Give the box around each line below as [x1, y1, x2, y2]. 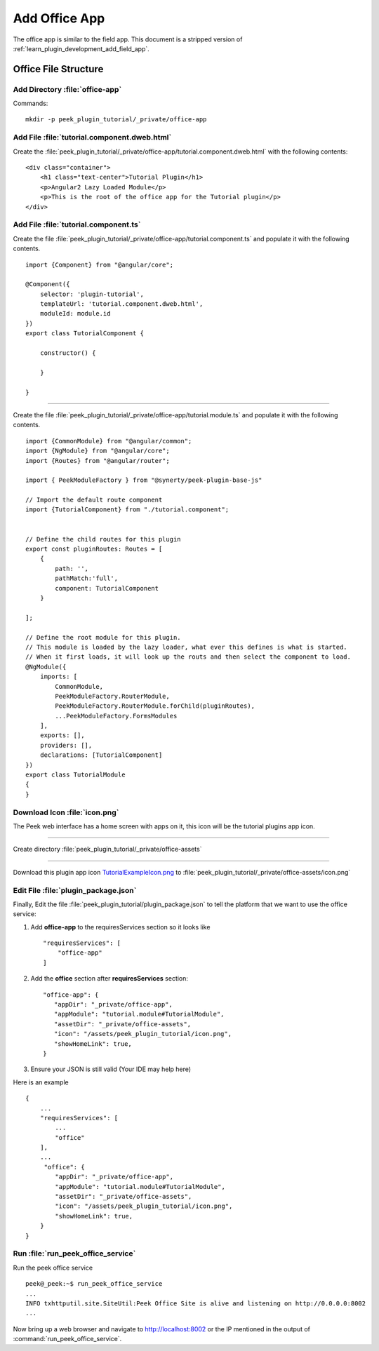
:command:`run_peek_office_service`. [13, 1335, 122, 1343]
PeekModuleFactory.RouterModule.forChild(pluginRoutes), [55, 702, 255, 710]
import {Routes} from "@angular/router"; [25, 457, 170, 464]
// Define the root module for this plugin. [25, 633, 182, 641]
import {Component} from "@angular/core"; [25, 260, 174, 269]
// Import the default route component [25, 496, 163, 504]
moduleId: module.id [39, 309, 111, 318]
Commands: [13, 99, 48, 108]
